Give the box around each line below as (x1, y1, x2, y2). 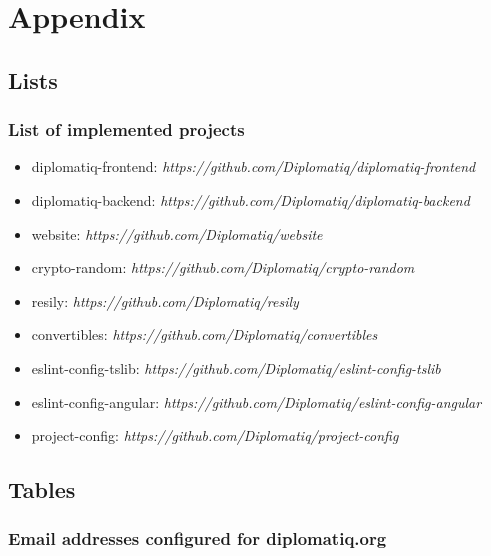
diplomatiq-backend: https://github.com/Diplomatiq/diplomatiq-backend (31, 189, 470, 210)
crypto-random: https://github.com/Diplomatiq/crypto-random (31, 257, 415, 278)
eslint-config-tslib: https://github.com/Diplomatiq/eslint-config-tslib (31, 357, 441, 378)
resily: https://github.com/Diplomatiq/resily (31, 290, 299, 311)
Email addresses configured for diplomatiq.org (8, 526, 387, 551)
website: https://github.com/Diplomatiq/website (31, 223, 323, 244)
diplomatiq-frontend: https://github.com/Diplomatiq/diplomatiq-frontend (31, 156, 476, 177)
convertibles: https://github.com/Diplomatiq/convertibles (31, 324, 378, 345)
